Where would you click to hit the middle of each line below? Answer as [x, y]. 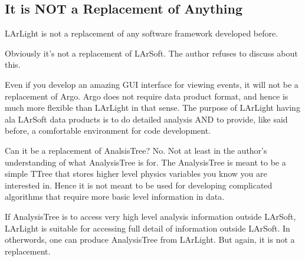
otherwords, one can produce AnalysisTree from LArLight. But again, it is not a [150, 239]
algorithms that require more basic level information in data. [115, 196]
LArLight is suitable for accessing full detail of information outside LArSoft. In [147, 228]
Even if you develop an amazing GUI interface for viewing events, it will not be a [152, 84]
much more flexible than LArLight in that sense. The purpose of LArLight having [152, 108]
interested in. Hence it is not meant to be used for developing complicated [139, 185]
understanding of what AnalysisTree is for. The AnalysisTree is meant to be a [145, 162]
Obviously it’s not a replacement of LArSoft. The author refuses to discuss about [151, 53]
